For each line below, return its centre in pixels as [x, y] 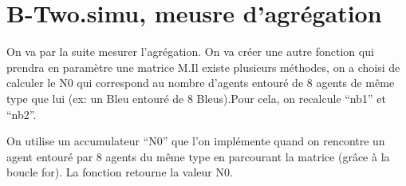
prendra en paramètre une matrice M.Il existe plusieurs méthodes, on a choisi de [203, 67]
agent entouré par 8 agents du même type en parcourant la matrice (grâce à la [198, 156]
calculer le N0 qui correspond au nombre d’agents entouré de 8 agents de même [201, 83]
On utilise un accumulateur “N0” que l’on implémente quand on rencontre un [196, 141]
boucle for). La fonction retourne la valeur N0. [120, 172]
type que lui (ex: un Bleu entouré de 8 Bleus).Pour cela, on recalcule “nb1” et [196, 98]
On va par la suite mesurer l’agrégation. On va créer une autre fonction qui [190, 51]
